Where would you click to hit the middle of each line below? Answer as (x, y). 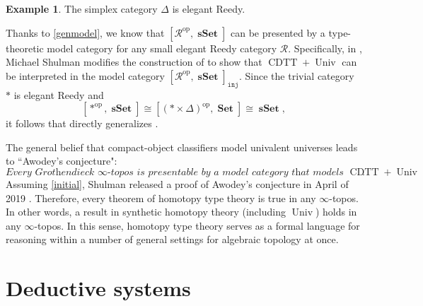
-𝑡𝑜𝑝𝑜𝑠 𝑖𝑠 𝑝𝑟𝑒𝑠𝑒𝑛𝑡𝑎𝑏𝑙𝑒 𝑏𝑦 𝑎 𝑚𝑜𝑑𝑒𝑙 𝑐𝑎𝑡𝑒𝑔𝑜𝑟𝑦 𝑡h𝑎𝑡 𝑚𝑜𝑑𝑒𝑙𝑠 (225, 172)
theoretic (25, 48)
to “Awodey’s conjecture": (62, 161)
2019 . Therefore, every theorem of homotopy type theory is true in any (161, 198)
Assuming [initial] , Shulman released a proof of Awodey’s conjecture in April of (177, 183)
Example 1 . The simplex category (82, 8)
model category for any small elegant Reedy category (162, 48)
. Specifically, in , (325, 48)
